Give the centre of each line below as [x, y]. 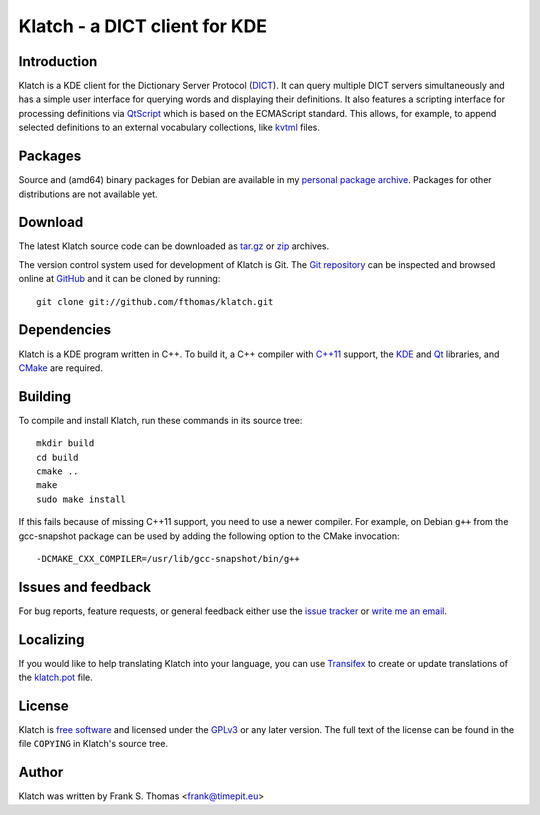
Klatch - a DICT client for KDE [142, 26]
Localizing [51, 639]
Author [41, 772]
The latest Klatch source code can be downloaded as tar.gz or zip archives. [174, 246]
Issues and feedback [85, 586]
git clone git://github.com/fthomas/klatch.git [155, 301]
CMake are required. [61, 367]
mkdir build [65, 443]
